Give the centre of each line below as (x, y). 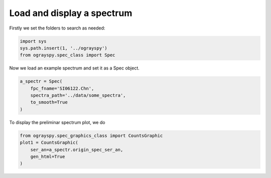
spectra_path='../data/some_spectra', (78, 95)
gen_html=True (48, 156)
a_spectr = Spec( (41, 81)
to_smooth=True (49, 102)
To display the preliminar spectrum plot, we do (57, 122)
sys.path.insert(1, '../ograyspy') (63, 48)
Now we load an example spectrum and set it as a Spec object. (75, 68)
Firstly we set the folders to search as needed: (57, 28)
